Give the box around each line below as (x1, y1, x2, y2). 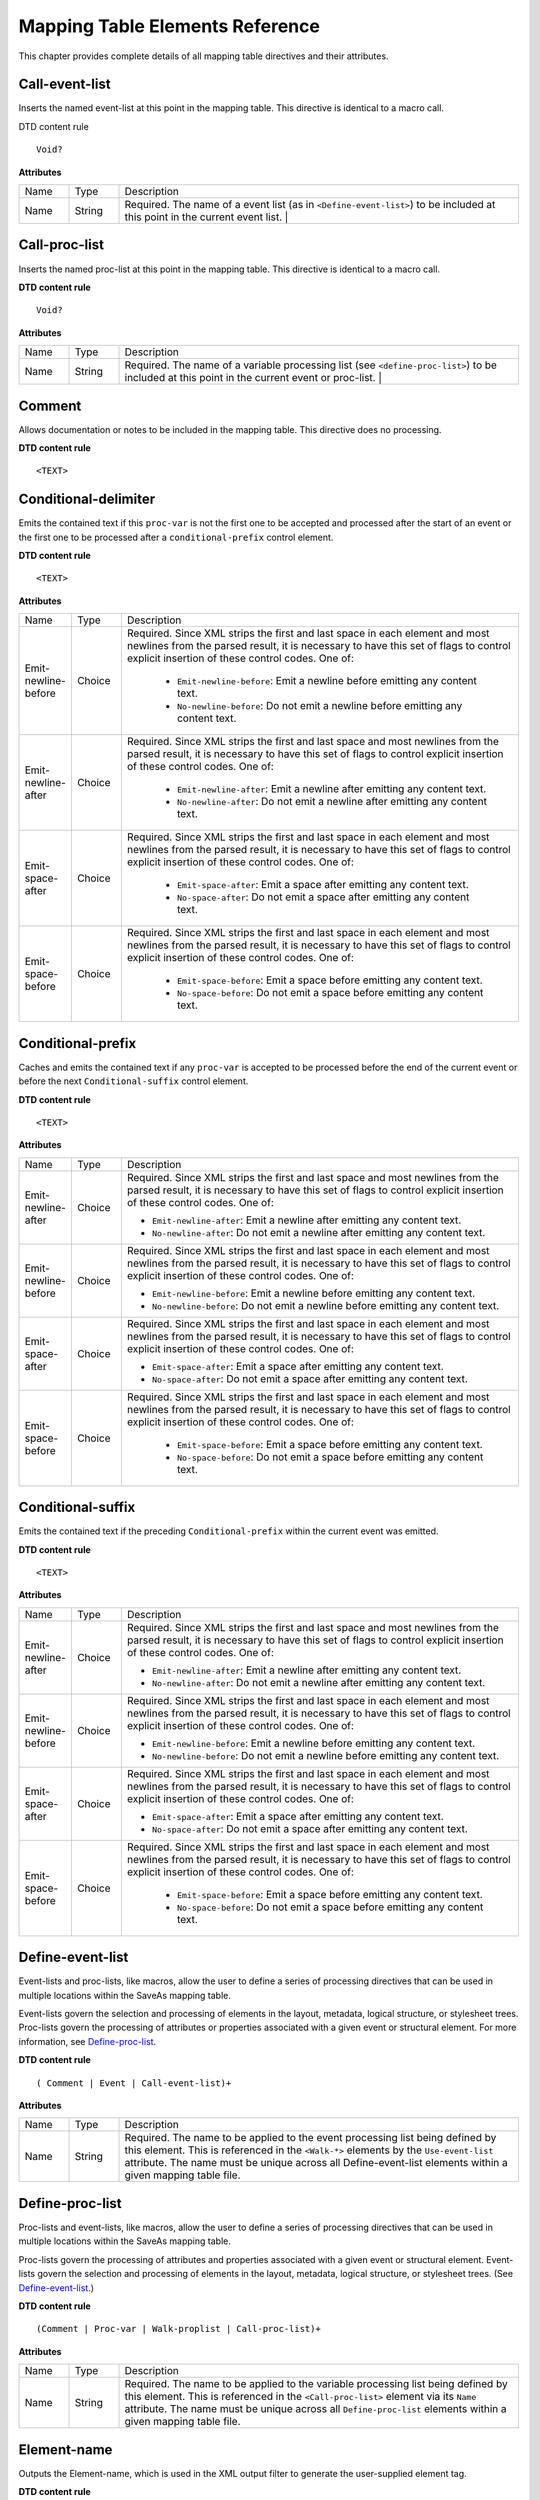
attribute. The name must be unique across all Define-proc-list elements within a (124, 2402, 507, 2416)
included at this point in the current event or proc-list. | (124, 371, 382, 385)
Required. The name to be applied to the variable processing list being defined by (124, 2377, 509, 2391)
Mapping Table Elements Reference (18, 15, 320, 37)
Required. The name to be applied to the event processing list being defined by (124, 2131, 497, 2145)
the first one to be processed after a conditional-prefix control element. (18, 531, 334, 543)
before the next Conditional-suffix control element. (18, 1075, 249, 1087)
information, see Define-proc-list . (18, 2035, 157, 2047)
